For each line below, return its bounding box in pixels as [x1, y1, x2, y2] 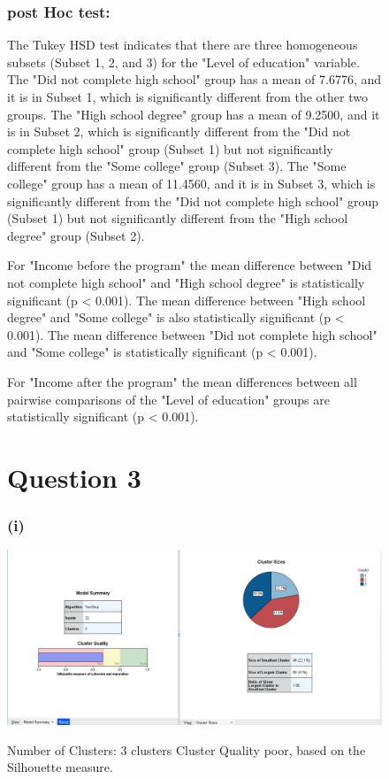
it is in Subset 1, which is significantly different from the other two [7, 88, 368, 105]
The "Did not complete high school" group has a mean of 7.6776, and [7, 70, 382, 89]
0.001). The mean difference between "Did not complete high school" [7, 325, 378, 343]
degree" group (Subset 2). [7, 226, 145, 244]
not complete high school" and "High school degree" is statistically [7, 273, 365, 291]
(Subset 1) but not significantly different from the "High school [7, 209, 348, 228]
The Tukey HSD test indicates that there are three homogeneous [7, 35, 358, 54]
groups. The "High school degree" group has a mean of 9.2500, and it [7, 104, 380, 123]
